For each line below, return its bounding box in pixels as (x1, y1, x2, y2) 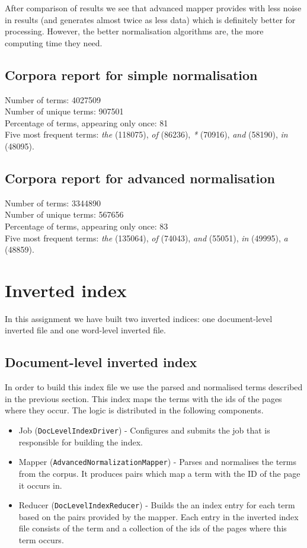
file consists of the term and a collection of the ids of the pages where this (18, 522, 287, 534)
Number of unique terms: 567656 (5, 208, 124, 221)
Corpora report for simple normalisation (5, 65, 258, 84)
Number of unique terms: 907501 (5, 105, 124, 117)
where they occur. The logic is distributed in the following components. (5, 404, 264, 416)
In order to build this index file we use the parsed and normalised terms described (5, 381, 303, 393)
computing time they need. (5, 36, 103, 49)
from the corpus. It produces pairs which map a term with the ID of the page (18, 467, 300, 479)
